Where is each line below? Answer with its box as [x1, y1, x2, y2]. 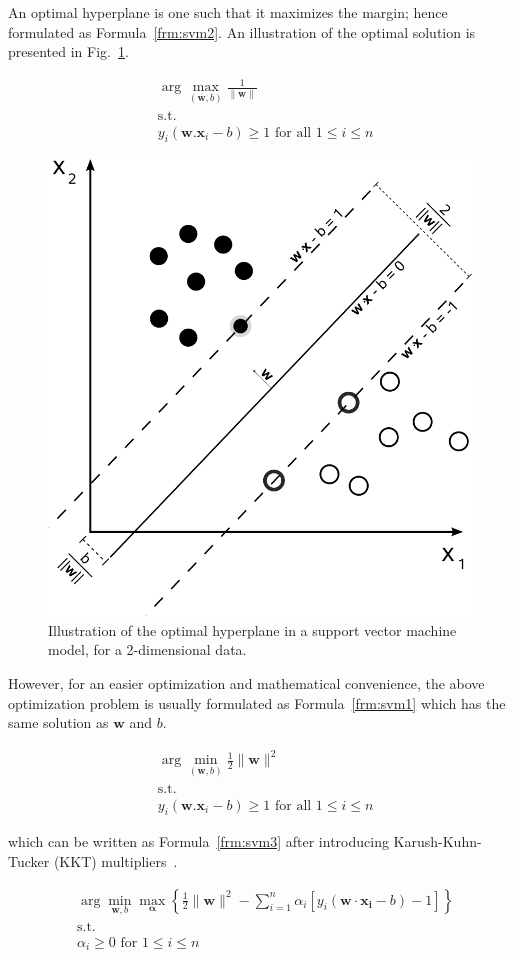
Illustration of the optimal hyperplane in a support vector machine [48, 619, 457, 640]
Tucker [8, 851, 50, 872]
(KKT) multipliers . [53, 851, 178, 872]
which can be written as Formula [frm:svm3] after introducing [8, 831, 389, 852]
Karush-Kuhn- [393, 831, 482, 852]
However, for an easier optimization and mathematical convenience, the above [8, 673, 485, 694]
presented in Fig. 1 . [8, 41, 129, 62]
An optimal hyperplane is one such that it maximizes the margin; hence [8, 2, 448, 22]
